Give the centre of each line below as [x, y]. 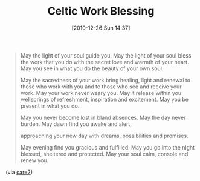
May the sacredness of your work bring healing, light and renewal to [105, 80]
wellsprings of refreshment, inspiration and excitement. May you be [104, 99]
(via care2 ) [19, 172]
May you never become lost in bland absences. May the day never [103, 117]
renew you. [34, 160]
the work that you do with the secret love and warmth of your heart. [105, 62]
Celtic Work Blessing [101, 11]
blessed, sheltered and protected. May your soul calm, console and [104, 154]
